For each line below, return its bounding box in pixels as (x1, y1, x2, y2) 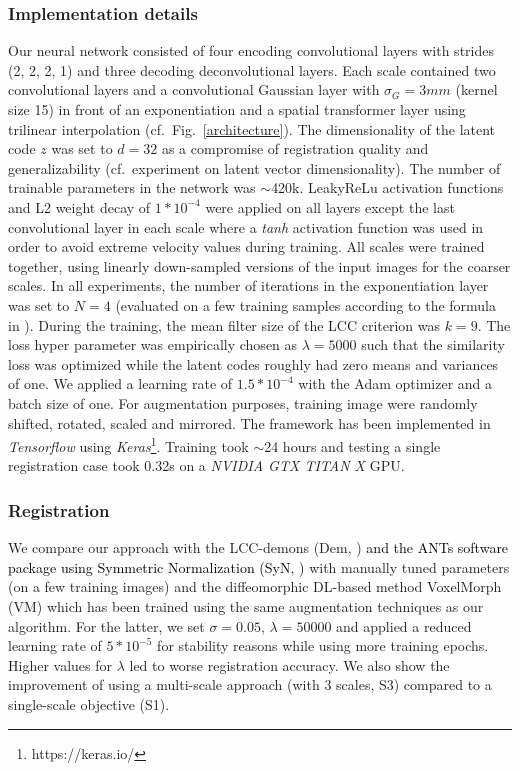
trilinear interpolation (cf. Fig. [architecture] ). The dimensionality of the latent (8, 118, 496, 139)
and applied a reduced (336, 615, 472, 636)
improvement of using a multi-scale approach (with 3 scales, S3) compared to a (8, 674, 492, 695)
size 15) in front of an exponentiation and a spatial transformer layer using (8, 99, 466, 119)
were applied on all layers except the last (205, 196, 455, 217)
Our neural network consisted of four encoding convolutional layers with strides (8, 40, 494, 61)
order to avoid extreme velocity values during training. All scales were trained (8, 236, 485, 257)
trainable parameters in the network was (8, 177, 256, 198)
